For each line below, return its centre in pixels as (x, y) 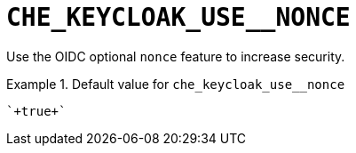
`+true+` (36, 111)
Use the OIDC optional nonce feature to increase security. (176, 56)
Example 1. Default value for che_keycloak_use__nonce (176, 84)
